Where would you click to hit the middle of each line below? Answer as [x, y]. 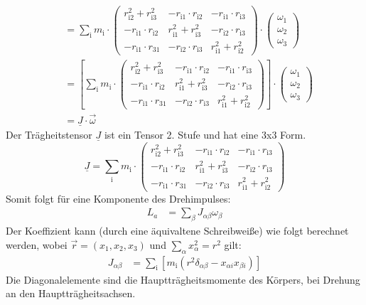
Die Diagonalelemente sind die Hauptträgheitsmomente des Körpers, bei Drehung [183, 279]
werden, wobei [37, 244]
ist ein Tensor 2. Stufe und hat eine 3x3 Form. [205, 135]
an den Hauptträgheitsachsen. [71, 293]
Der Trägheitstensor [49, 135]
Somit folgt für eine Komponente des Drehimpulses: [118, 198]
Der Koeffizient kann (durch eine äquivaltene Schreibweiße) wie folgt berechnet [177, 231]
